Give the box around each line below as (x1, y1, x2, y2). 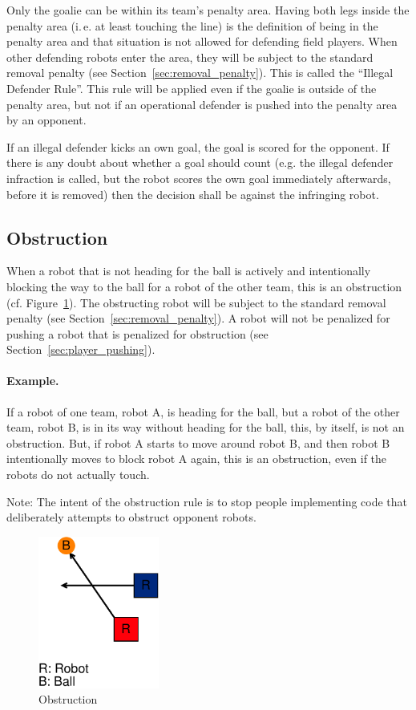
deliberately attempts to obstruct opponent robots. (6, 509, 256, 525)
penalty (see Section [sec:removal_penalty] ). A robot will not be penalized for (6, 310, 390, 327)
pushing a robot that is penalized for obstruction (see (6, 325, 269, 342)
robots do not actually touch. (6, 466, 150, 483)
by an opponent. (6, 112, 87, 128)
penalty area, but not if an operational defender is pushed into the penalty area (6, 95, 398, 112)
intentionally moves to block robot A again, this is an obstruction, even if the (6, 450, 387, 467)
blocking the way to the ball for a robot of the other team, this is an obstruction (6, 278, 402, 294)
